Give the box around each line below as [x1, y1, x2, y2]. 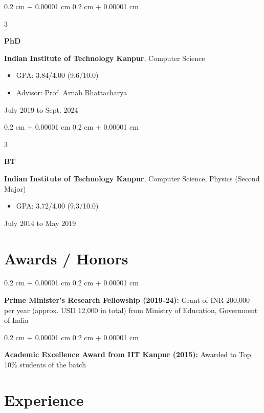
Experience [4, 389, 84, 410]
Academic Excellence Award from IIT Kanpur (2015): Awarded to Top [4, 349, 251, 360]
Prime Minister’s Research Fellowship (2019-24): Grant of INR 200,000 [4, 295, 250, 305]
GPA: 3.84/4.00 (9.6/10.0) [16, 70, 99, 80]
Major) [4, 183, 26, 194]
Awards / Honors [4, 247, 128, 269]
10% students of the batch [4, 359, 86, 369]
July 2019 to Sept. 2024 [4, 104, 78, 115]
